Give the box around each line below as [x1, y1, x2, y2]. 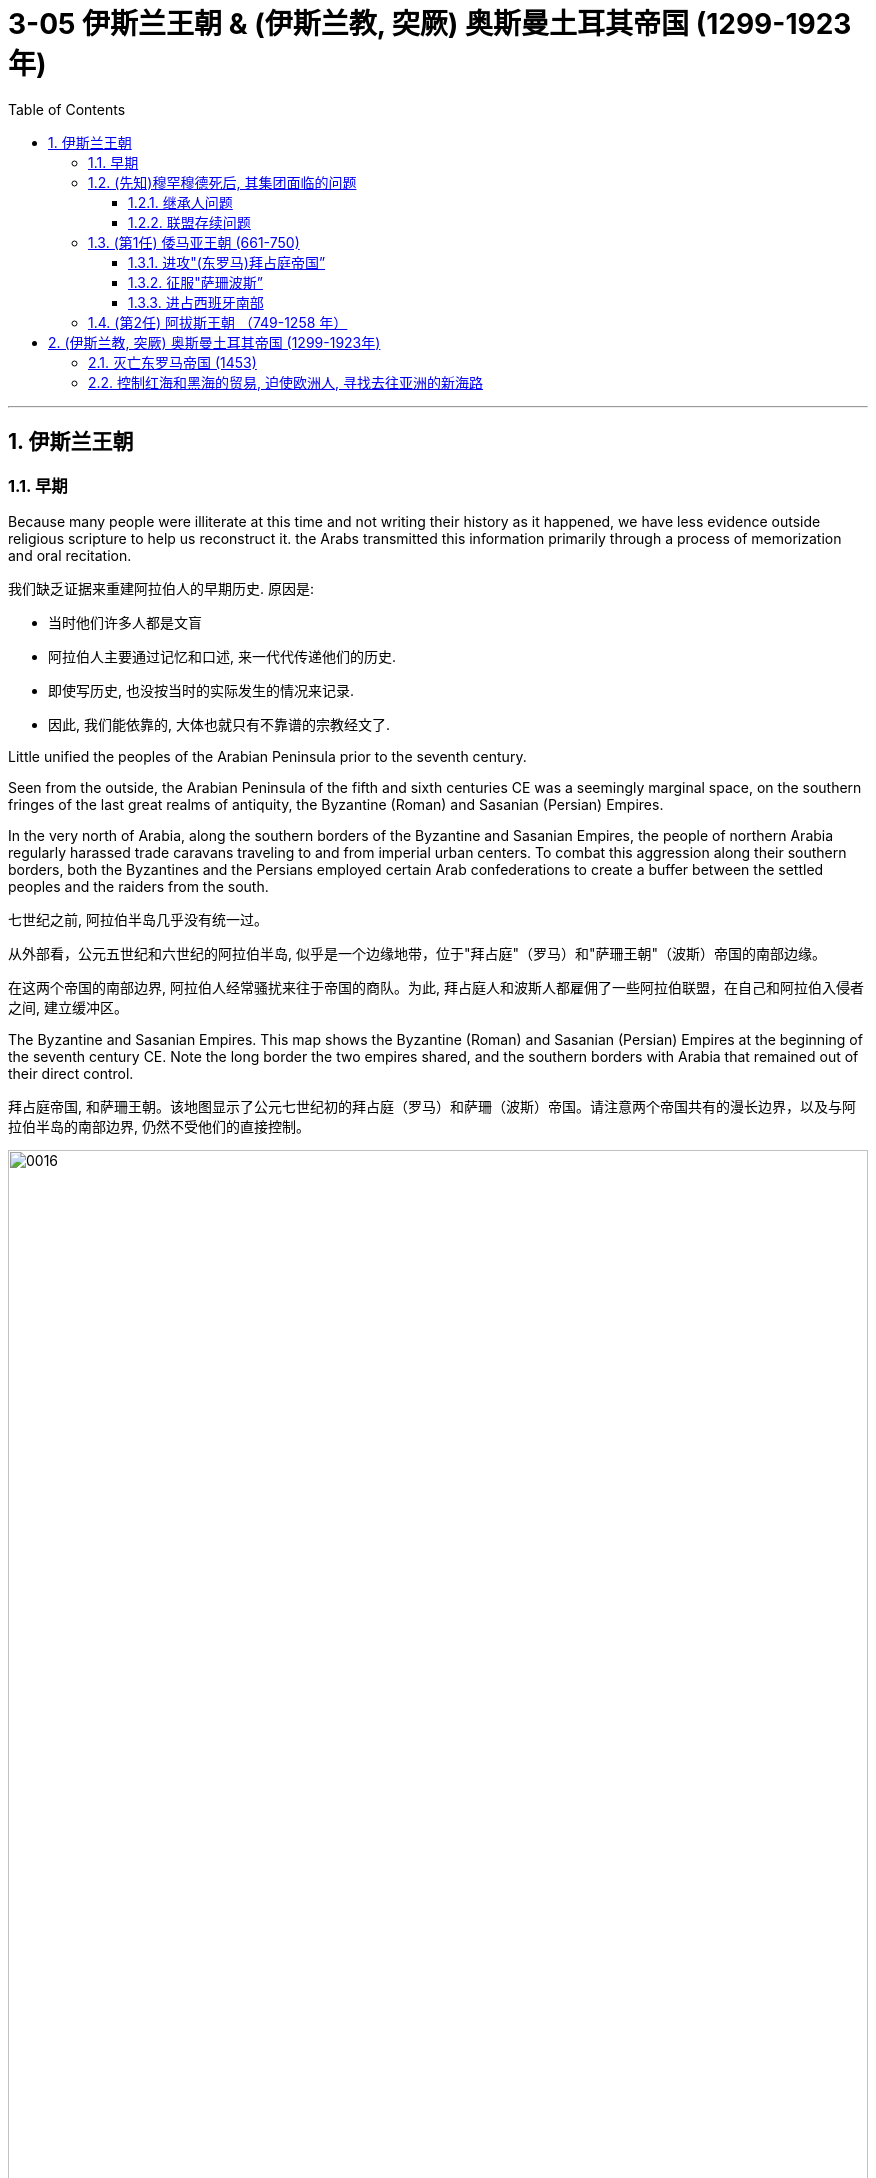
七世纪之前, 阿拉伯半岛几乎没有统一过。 [8, 910, 268, 928]
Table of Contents [8, 100, 126, 118]
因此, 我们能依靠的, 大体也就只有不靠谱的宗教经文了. [48, 715, 390, 733]
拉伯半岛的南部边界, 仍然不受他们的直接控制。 [8, 1117, 310, 1135]
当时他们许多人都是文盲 [48, 613, 202, 631]
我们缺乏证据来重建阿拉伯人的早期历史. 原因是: [8, 579, 315, 597]
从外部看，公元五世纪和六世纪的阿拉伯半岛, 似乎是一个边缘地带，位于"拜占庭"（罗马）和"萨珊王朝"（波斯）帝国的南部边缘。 [8, 944, 827, 962]
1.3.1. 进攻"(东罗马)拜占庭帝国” [128, 253, 326, 271]
